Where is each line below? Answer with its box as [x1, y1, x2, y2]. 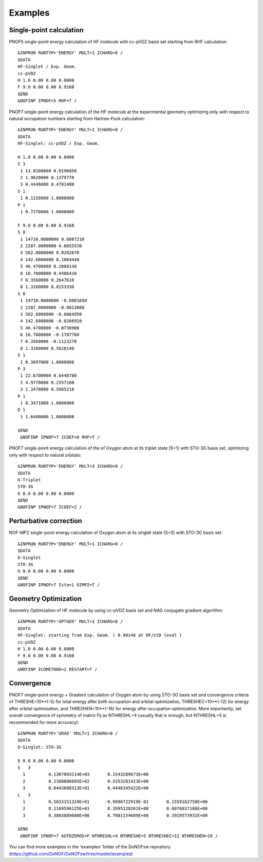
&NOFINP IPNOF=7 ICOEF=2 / [18, 504, 82, 510]
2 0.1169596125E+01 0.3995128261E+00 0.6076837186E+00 [22, 806, 208, 811]
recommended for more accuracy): [9, 719, 79, 725]
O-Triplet [18, 477, 41, 483]
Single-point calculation [9, 26, 84, 34]
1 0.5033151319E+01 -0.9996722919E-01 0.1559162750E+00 [22, 799, 208, 804]
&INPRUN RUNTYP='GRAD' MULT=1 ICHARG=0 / [18, 730, 118, 736]
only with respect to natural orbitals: [9, 452, 81, 458]
